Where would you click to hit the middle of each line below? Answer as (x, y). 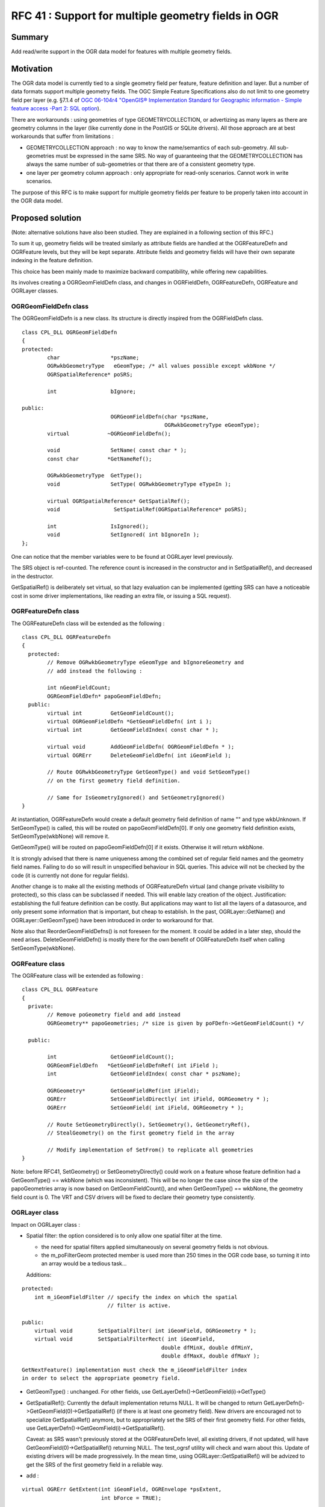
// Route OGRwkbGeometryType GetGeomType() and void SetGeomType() (149, 772)
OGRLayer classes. (35, 291)
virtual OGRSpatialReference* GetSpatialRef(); (119, 501)
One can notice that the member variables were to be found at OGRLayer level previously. (122, 556)
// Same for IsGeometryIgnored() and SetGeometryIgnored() (136, 798)
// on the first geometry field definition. (114, 780)
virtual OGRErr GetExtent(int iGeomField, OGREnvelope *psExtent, (122, 1490)
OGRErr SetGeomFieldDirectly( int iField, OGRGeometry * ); (158, 1099)
